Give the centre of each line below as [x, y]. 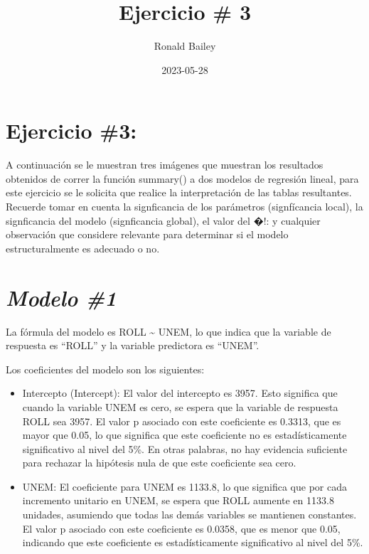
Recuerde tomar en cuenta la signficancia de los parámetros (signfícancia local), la [184, 207]
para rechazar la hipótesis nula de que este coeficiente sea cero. [159, 463]
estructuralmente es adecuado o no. [83, 248]
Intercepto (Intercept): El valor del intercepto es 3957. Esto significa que [180, 393]
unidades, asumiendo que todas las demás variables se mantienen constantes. [189, 515]
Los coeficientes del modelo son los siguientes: [105, 369]
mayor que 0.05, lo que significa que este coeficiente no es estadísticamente [184, 435]
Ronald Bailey [185, 46]
